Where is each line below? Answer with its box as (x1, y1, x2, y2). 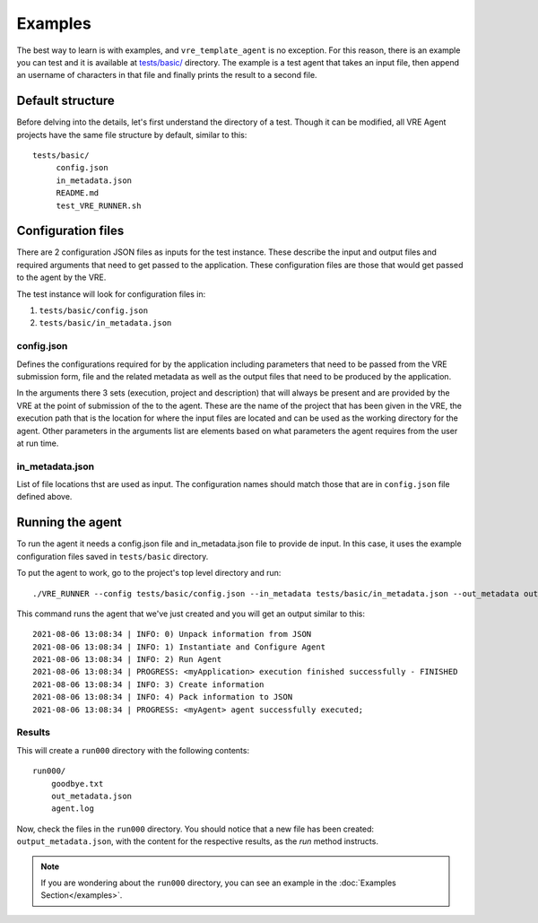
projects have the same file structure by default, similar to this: (16, 129, 247, 140)
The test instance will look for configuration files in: (16, 288, 206, 300)
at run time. (16, 438, 59, 448)
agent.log (50, 804, 94, 814)
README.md (56, 188, 100, 198)
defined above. (16, 492, 73, 502)
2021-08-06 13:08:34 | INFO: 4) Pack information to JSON (32, 692, 293, 702)
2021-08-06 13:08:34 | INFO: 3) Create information (32, 679, 265, 690)
